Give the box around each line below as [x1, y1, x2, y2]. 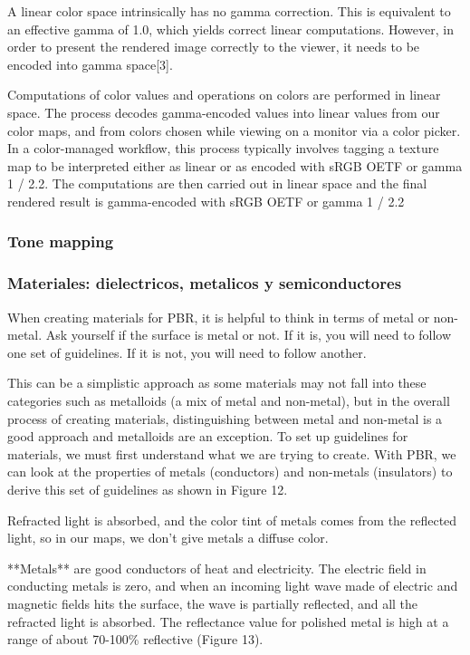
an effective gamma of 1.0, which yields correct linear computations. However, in [7, 19, 454, 38]
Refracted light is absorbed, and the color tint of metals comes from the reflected [7, 510, 457, 529]
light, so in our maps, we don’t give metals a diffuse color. [7, 528, 329, 547]
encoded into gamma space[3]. [7, 54, 173, 73]
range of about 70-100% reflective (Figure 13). [7, 630, 264, 649]
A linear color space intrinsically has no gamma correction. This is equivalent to [7, 2, 451, 20]
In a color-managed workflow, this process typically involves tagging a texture [7, 139, 439, 158]
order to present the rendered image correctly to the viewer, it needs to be [7, 37, 420, 56]
